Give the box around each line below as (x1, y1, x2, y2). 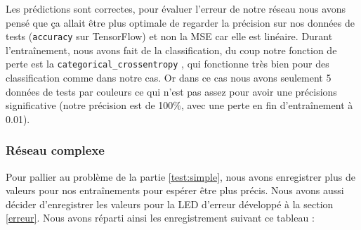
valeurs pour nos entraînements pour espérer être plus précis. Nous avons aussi (6, 183, 344, 198)
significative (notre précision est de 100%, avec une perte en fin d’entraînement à (6, 98, 353, 113)
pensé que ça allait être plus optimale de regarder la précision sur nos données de (6, 15, 355, 30)
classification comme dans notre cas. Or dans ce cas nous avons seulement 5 (6, 70, 332, 85)
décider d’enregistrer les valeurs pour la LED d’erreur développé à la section (6, 196, 334, 211)
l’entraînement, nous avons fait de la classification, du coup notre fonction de (6, 42, 337, 57)
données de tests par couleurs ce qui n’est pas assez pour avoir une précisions (6, 84, 337, 98)
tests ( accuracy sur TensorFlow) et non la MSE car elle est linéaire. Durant (6, 29, 333, 44)
